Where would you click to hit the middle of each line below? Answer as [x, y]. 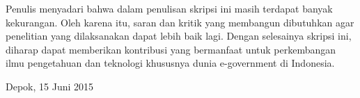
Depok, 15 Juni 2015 [50, 86]
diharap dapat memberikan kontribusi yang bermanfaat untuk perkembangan [171, 49]
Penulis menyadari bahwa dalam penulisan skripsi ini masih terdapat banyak [169, 8]
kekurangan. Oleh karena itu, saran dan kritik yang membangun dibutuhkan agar [180, 22]
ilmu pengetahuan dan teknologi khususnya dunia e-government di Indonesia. [170, 63]
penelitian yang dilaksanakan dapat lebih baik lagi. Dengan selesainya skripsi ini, [179, 36]
